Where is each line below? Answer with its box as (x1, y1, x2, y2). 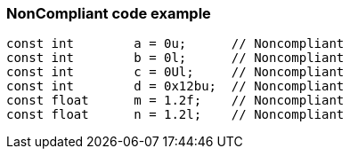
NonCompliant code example (6, 4, 211, 22)
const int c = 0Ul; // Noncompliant (6, 65, 345, 80)
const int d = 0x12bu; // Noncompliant (6, 79, 345, 94)
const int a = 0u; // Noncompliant (6, 36, 345, 51)
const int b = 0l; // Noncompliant (6, 51, 345, 66)
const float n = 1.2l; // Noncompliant (6, 107, 345, 122)
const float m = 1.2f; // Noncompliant (6, 93, 345, 108)
